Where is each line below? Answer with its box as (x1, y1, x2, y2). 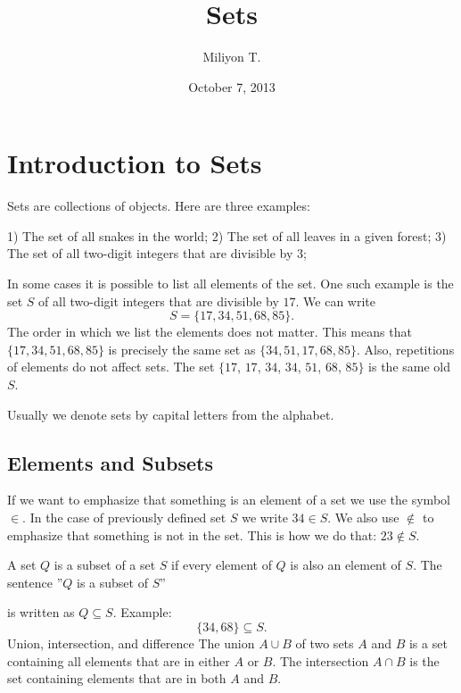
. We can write (295, 291, 375, 310)
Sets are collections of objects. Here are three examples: (7, 196, 310, 215)
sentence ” (7, 572, 63, 591)
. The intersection (272, 651, 369, 670)
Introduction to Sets (7, 145, 262, 181)
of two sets (295, 633, 354, 652)
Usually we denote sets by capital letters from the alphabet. (7, 405, 334, 423)
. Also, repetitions (357, 339, 455, 358)
